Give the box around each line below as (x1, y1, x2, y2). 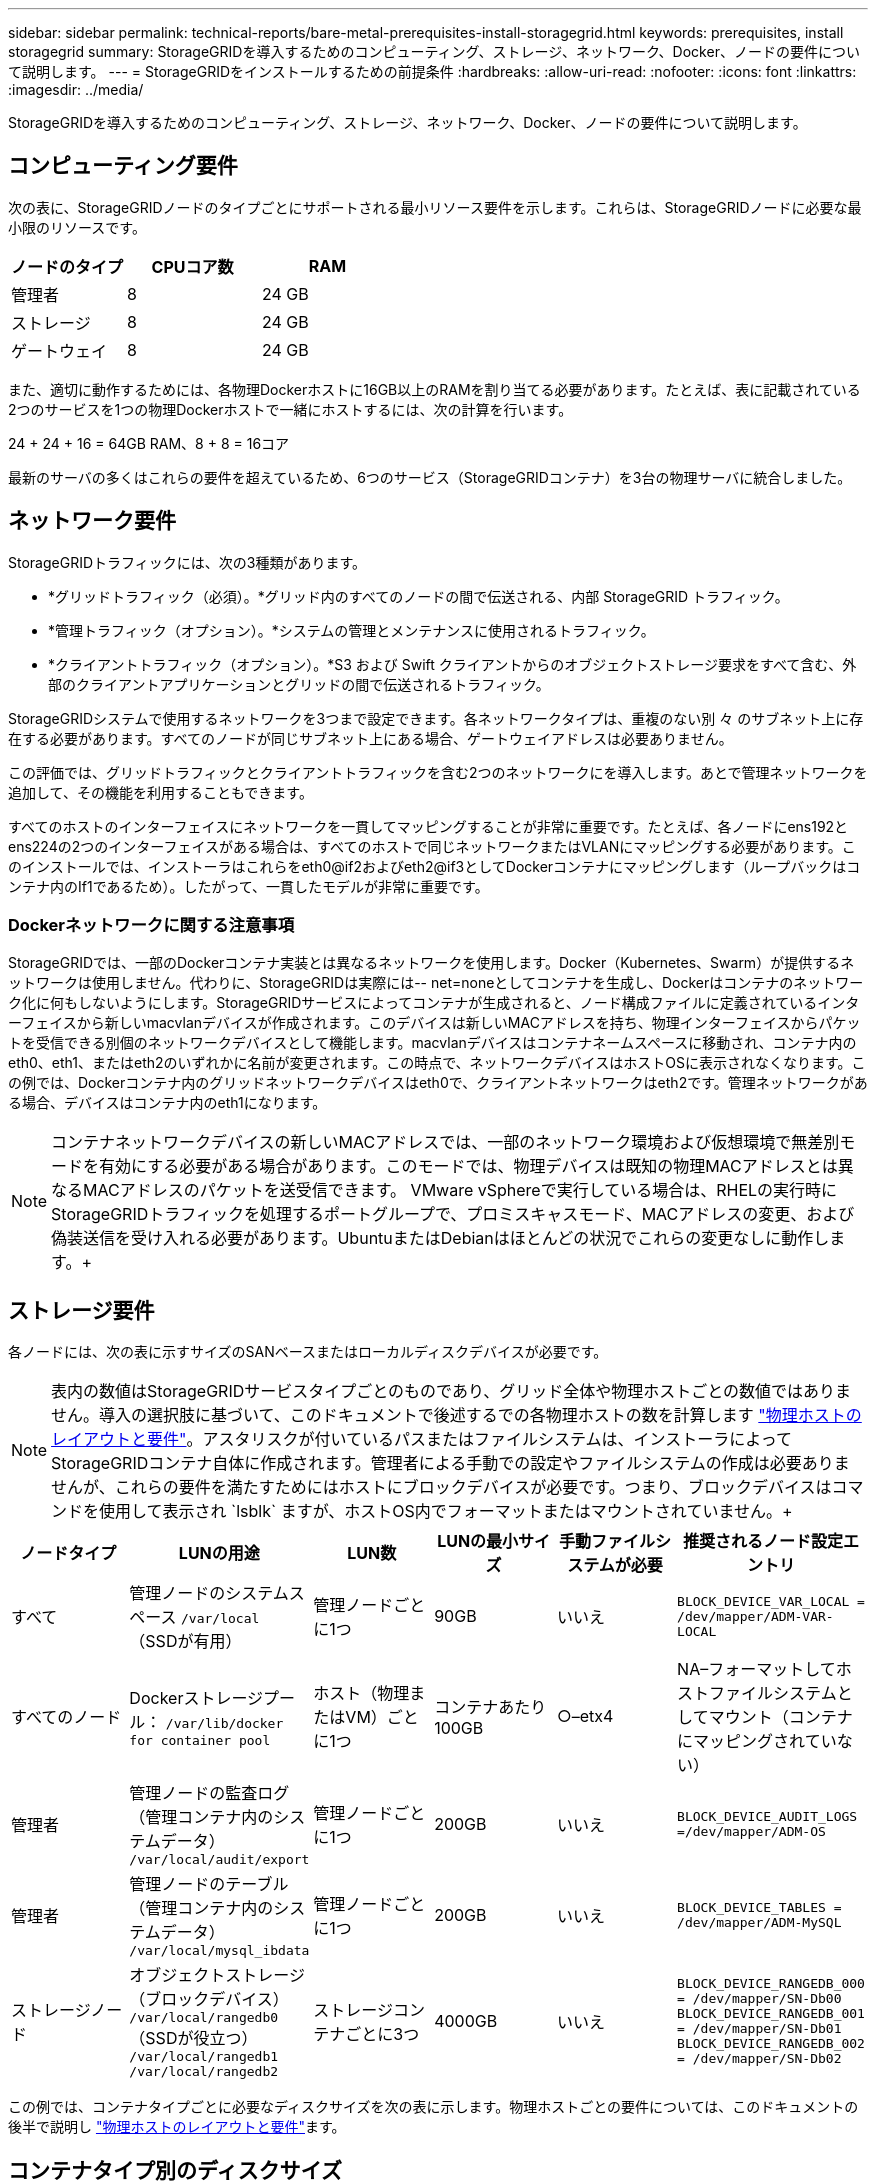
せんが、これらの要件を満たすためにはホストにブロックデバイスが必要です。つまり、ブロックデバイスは (51, 1477, 832, 1498)
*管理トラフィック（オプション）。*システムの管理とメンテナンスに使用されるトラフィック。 (48, 621, 655, 639)
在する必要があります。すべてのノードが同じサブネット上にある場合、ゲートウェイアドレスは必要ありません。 (8, 729, 733, 747)
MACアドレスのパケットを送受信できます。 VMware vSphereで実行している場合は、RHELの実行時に (83, 1180, 838, 1201)
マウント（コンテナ (708, 1707, 853, 1728)
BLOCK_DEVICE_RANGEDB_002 (677, 2035, 865, 2051)
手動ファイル (559, 1531, 656, 1552)
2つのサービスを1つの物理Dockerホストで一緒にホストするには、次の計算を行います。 (8, 400, 573, 418)
